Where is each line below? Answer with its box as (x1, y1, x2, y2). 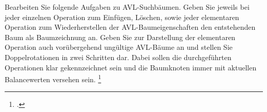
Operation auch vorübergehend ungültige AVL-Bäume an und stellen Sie (5, 42, 233, 52)
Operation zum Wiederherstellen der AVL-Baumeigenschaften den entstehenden (5, 22, 256, 32)
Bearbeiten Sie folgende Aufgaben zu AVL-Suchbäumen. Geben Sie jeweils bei (5, 2, 250, 12)
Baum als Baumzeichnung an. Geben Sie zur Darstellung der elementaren (5, 31, 236, 42)
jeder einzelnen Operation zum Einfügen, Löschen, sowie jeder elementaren (5, 11, 239, 22)
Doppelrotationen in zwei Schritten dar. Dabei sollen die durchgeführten (5, 51, 232, 62)
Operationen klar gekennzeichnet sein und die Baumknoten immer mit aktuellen (5, 62, 257, 72)
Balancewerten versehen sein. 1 (5, 72, 101, 84)
